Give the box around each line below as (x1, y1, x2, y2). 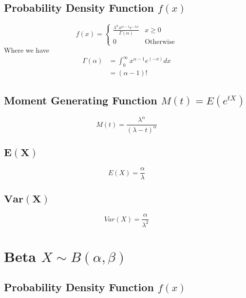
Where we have (4, 45, 49, 55)
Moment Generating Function (4, 92, 157, 107)
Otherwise (145, 38, 175, 45)
